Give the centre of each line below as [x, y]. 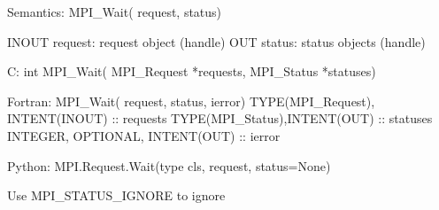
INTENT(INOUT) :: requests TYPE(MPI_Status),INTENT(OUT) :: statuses [220, 118]
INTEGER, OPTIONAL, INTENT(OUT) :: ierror [144, 135]
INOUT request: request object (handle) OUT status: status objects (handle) [216, 41]
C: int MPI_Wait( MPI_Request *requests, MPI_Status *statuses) [192, 71]
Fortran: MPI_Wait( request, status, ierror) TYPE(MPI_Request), [191, 101]
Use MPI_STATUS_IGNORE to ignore [116, 195]
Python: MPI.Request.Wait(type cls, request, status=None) [169, 165]
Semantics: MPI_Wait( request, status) [115, 12]
